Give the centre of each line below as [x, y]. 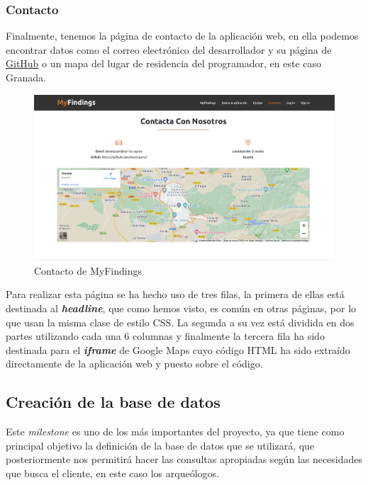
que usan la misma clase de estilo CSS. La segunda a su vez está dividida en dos [180, 322]
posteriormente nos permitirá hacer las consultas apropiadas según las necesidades [184, 459]
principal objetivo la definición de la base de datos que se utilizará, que [160, 445]
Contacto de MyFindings [88, 270]
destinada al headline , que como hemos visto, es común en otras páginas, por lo [181, 308]
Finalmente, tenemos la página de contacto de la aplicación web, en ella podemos [182, 36]
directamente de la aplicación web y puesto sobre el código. [134, 364]
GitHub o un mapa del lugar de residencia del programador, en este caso [164, 63]
